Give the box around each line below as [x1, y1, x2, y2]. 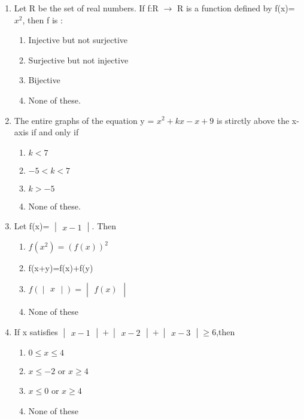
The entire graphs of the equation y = [14, 114, 154, 126]
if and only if [31, 126, 79, 138]
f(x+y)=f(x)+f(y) [28, 262, 93, 274]
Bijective [28, 74, 60, 86]
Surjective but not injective [28, 53, 129, 66]
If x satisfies [14, 325, 58, 338]
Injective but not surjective [28, 34, 127, 46]
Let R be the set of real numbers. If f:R [14, 2, 159, 14]
